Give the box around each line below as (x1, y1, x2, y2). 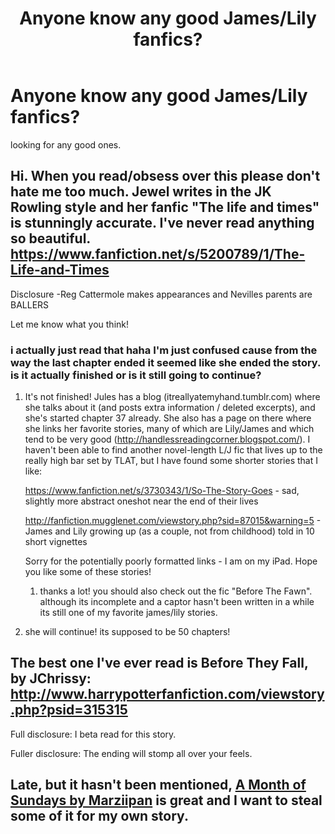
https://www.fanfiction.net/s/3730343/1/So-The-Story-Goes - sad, (24, 485, 300, 497)
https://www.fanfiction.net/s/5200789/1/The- (10, 246, 306, 263)
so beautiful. (10, 230, 91, 247)
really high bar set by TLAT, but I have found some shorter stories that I (24, 455, 318, 467)
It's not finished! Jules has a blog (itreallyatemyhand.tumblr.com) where (24, 391, 321, 403)
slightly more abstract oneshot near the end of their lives (24, 495, 259, 507)
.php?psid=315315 (10, 702, 128, 719)
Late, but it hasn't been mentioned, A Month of (10, 777, 307, 794)
